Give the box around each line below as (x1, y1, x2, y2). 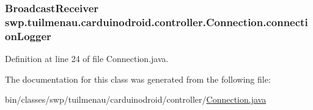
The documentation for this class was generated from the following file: (5, 72, 271, 85)
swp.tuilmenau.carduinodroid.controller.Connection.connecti (5, 14, 308, 29)
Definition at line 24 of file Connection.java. (5, 52, 169, 65)
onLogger (5, 28, 51, 43)
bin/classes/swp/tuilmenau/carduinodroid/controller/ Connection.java (5, 93, 267, 106)
